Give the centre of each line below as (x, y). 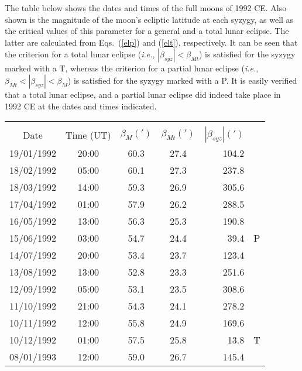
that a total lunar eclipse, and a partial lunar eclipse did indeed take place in (143, 94)
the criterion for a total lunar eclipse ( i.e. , (80, 54)
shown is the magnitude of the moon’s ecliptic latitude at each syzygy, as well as (149, 19)
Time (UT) (88, 135)
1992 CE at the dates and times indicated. (81, 106)
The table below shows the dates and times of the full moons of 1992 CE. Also (146, 8)
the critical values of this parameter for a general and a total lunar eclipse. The (147, 31)
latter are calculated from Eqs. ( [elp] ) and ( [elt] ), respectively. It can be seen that (151, 42)
